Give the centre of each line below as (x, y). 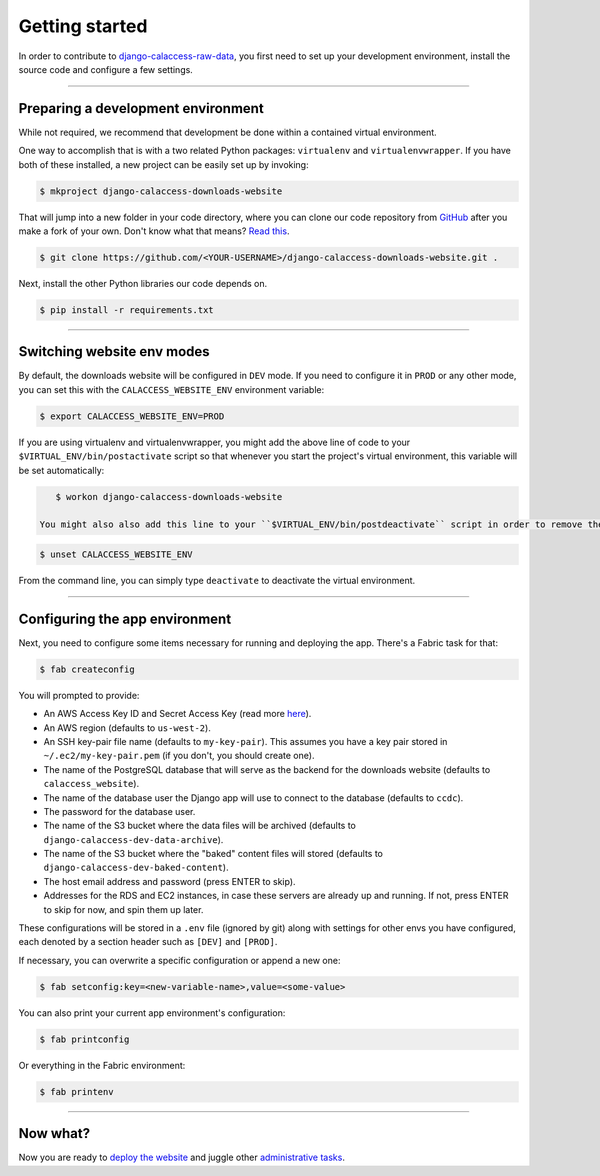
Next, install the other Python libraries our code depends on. (143, 283)
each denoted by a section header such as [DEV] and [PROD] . (148, 942)
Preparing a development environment (141, 108)
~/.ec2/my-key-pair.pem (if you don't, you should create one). (179, 756)
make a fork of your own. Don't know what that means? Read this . (154, 231)
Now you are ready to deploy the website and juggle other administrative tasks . (181, 1157)
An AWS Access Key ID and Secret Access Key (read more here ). (177, 714)
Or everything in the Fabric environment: (102, 1065)
